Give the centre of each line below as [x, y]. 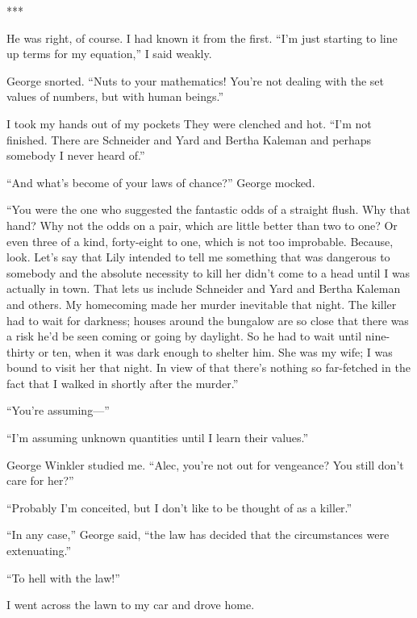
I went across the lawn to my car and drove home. [131, 605]
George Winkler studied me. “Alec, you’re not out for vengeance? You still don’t [205, 464]
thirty [21, 351]
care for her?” [40, 480]
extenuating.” [39, 551]
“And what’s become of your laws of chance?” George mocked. [161, 182]
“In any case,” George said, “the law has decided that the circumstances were [198, 534]
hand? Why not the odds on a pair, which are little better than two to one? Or [202, 225]
